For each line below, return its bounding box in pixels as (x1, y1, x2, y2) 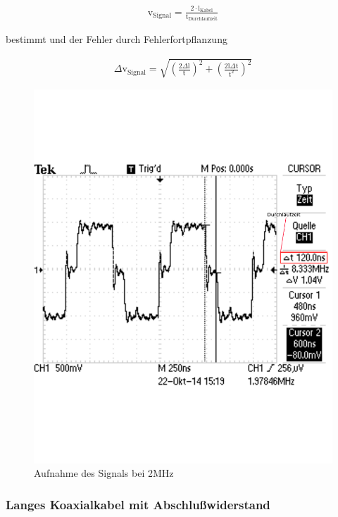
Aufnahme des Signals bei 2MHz (34, 466, 174, 480)
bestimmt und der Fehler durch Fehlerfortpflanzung (6, 32, 227, 46)
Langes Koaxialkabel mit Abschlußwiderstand (6, 495, 270, 513)
